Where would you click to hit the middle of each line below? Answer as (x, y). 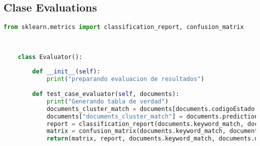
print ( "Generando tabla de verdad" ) (107, 101)
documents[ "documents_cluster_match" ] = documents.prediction (152, 116)
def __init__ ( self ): (66, 72)
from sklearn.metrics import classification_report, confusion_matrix (124, 27)
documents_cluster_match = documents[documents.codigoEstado (151, 109)
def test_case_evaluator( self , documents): (106, 94)
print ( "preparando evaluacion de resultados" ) (125, 79)
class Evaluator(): (50, 57)
